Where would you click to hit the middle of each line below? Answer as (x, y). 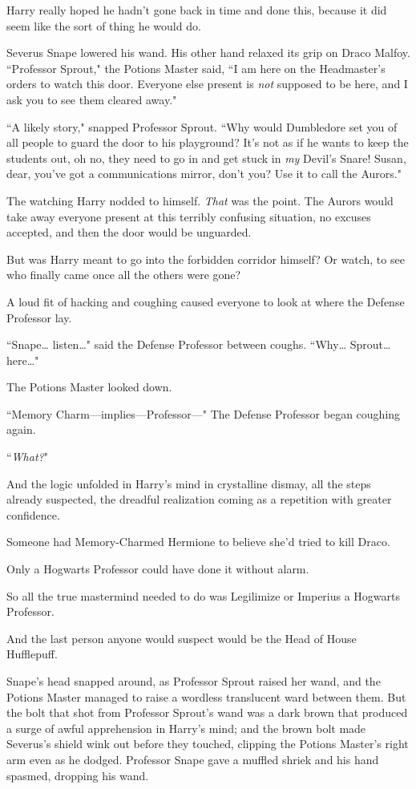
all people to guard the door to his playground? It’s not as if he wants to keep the (208, 142)
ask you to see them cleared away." (92, 99)
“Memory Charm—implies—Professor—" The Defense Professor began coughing (204, 413)
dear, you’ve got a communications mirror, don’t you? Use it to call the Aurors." (204, 174)
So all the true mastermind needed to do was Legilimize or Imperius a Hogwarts (204, 595)
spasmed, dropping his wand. (78, 775)
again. (21, 429)
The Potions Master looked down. (89, 387)
